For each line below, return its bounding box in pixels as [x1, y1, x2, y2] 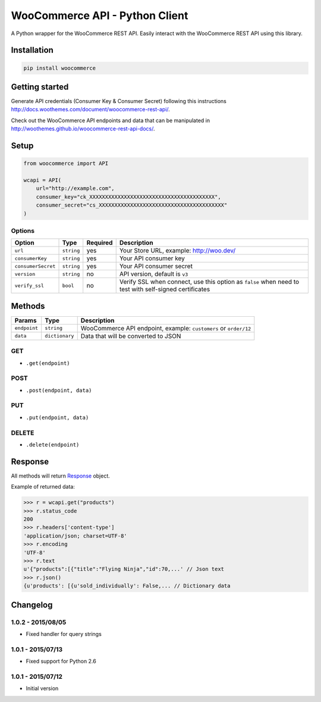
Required [86, 239, 113, 247]
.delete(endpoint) [26, 441, 80, 448]
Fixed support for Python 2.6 [26, 658, 96, 665]
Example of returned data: [11, 483, 75, 491]
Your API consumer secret [119, 262, 193, 270]
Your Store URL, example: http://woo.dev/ [119, 247, 236, 255]
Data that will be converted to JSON [80, 332, 181, 340]
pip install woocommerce [23, 64, 96, 71]
